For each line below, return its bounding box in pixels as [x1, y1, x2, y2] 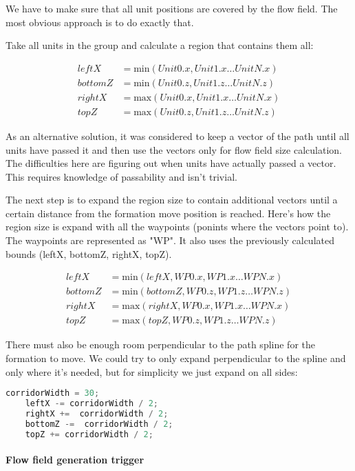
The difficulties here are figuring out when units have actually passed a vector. [6, 156, 336, 170]
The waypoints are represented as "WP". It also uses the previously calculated [6, 233, 334, 248]
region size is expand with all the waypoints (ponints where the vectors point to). [6, 219, 349, 234]
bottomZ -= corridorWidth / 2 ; [25, 419, 173, 429]
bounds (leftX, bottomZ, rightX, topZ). [6, 246, 172, 261]
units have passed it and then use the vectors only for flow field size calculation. [6, 142, 342, 157]
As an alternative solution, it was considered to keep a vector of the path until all [6, 128, 349, 143]
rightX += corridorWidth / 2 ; [25, 408, 169, 419]
